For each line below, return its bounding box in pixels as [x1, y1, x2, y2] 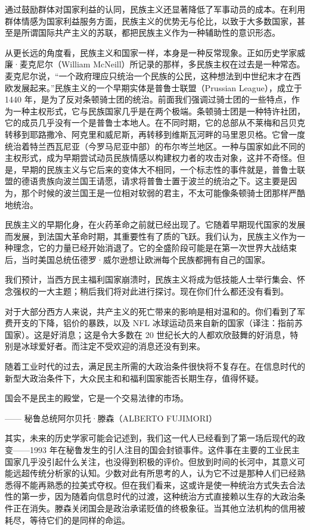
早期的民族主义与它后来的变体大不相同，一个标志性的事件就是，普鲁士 [21, 163, 297, 175]
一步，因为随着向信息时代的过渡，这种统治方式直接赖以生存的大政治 [29, 490, 297, 503]
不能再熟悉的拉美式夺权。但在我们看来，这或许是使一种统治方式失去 [21, 478, 289, 491]
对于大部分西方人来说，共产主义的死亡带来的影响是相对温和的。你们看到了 [5, 305, 297, 317]
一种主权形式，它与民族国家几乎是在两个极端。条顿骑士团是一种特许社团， [13, 104, 305, 117]
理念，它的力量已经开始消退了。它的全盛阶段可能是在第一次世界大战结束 [13, 241, 297, 254]
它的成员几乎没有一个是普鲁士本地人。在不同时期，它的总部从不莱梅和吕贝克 [5, 116, 305, 129]
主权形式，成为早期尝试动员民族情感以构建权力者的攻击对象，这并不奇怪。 [5, 151, 297, 164]
